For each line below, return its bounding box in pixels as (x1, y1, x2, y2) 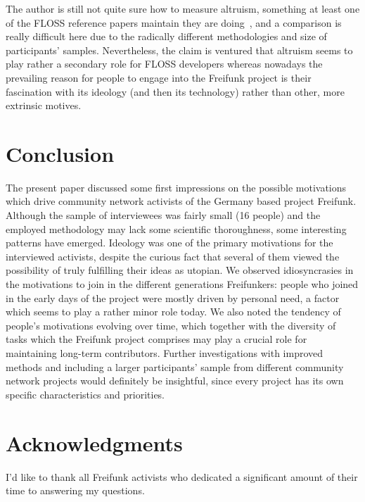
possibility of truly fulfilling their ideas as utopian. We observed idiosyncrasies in (6, 263, 354, 277)
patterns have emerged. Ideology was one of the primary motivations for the (6, 235, 333, 250)
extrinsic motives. (6, 98, 82, 113)
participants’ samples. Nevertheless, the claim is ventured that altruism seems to (6, 42, 353, 57)
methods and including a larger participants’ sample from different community (6, 359, 344, 374)
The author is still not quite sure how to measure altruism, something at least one (6, 1, 360, 15)
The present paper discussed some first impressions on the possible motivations (6, 180, 347, 194)
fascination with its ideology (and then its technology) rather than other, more (6, 84, 345, 99)
